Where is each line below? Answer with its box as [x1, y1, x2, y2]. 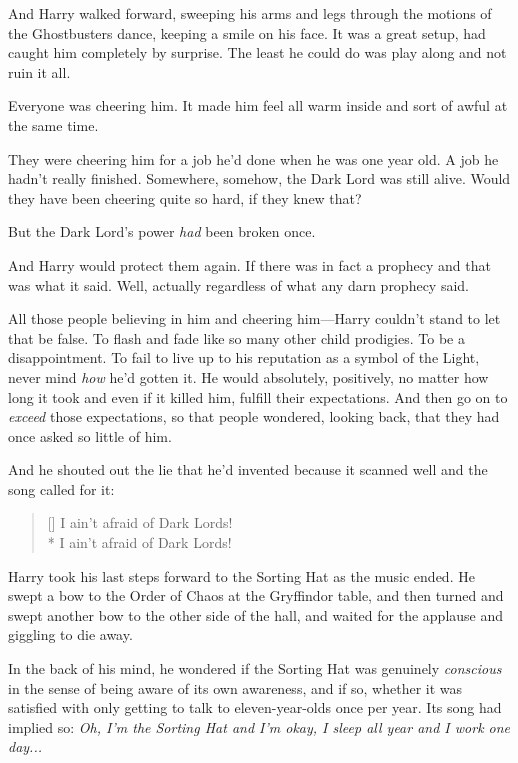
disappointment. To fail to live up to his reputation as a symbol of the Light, [8, 347, 480, 368]
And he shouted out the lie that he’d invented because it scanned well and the [8, 459, 488, 480]
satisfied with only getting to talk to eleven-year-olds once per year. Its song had [8, 697, 502, 718]
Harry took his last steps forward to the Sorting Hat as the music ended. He [8, 565, 475, 586]
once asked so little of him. [8, 425, 172, 446]
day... [8, 736, 43, 757]
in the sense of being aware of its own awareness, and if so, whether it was [8, 677, 463, 698]
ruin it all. [8, 61, 71, 82]
